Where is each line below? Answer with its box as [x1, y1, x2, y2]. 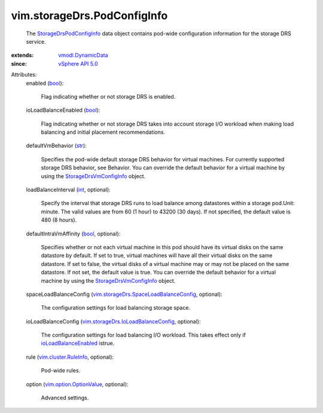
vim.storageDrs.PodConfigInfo [11, 9, 168, 22]
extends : [11, 51, 34, 59]
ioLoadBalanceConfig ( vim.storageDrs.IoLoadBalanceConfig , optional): [26, 317, 201, 325]
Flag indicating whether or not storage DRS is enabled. [41, 93, 176, 100]
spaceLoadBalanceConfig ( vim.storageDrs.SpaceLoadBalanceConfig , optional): [26, 290, 223, 298]
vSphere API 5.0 [58, 60, 98, 67]
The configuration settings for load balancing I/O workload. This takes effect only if [41, 332, 246, 339]
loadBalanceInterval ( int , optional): [26, 186, 111, 194]
